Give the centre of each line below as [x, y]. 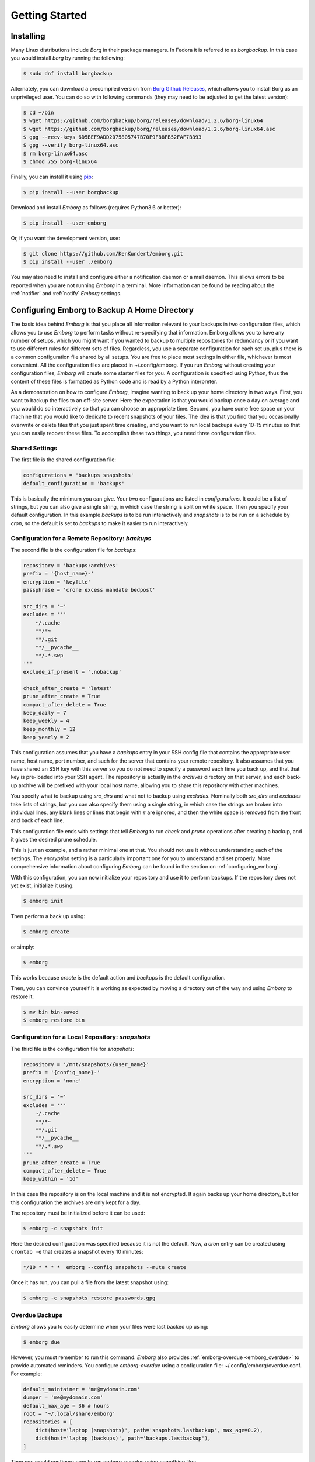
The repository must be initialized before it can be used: [78, 1213]
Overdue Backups [37, 1315]
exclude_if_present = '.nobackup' [72, 672]
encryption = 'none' [52, 1081]
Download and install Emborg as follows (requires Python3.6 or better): [96, 208]
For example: [27, 1374]
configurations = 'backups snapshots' [78, 475]
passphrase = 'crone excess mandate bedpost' [89, 590]
